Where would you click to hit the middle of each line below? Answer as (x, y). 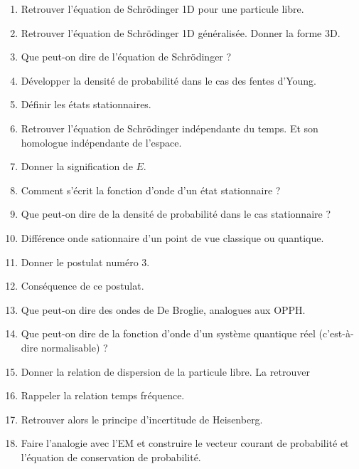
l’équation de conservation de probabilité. (111, 457)
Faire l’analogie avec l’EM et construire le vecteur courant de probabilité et (185, 443)
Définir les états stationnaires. (86, 104)
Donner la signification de (77, 166)
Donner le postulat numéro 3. (85, 262)
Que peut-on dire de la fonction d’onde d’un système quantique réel (168, 333)
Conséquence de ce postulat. (82, 286)
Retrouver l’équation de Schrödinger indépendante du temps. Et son (170, 128)
